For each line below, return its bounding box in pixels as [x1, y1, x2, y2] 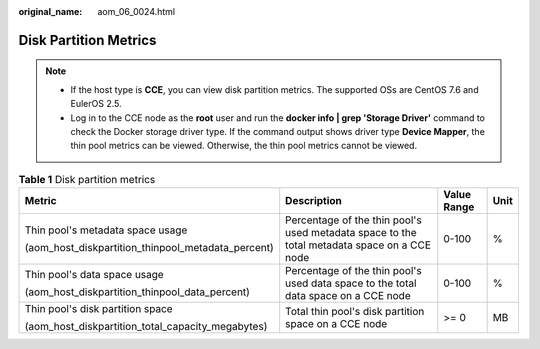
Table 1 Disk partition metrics [18, 172, 156, 186]
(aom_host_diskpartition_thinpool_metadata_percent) [24, 241, 274, 255]
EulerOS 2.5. [70, 98, 122, 110]
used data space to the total [285, 276, 417, 290]
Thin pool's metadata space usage [24, 223, 188, 237]
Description [285, 194, 342, 208]
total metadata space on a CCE [285, 238, 432, 252]
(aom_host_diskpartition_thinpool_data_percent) [24, 285, 250, 299]
